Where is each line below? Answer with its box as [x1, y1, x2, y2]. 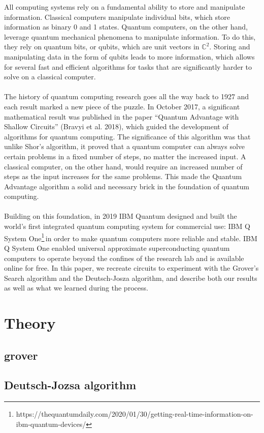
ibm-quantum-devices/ [16, 418, 86, 429]
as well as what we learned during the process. [4, 282, 148, 293]
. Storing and [209, 41, 250, 52]
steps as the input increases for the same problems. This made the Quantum [4, 171, 242, 182]
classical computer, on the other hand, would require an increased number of [4, 161, 243, 171]
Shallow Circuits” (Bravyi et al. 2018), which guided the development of [4, 121, 228, 132]
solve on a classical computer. [4, 71, 96, 82]
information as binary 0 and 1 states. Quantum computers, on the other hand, [4, 21, 248, 32]
